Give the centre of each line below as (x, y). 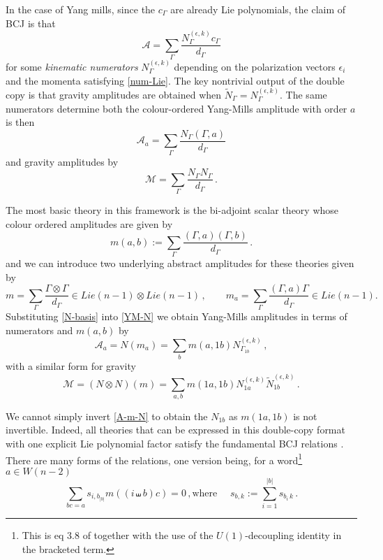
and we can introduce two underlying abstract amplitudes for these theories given (180, 263)
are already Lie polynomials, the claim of (258, 9)
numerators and (39, 330)
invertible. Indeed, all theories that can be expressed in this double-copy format (175, 430)
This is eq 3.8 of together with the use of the (118, 535)
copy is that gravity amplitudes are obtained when (114, 94)
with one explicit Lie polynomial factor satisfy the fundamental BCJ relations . (175, 444)
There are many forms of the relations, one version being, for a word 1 (154, 459)
